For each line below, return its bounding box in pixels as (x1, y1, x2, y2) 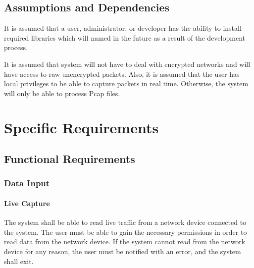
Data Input (4, 177, 50, 189)
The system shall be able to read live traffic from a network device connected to (4, 217, 247, 227)
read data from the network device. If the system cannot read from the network (4, 236, 246, 247)
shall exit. (4, 256, 34, 266)
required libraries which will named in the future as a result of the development (4, 32, 245, 43)
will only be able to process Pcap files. (4, 88, 120, 98)
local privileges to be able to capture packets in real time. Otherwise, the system (4, 78, 249, 89)
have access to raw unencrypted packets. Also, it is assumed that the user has (4, 68, 240, 79)
